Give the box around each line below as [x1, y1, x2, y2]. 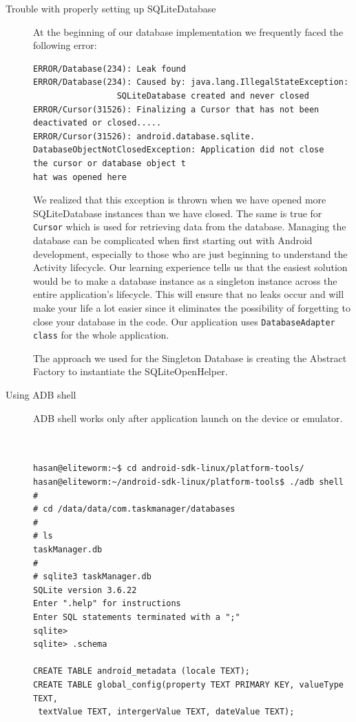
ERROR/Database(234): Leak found [33, 63, 186, 74]
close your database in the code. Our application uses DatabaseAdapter [33, 314, 335, 328]
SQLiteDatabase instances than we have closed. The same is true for [33, 205, 322, 220]
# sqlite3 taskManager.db [33, 572, 151, 582]
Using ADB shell [6, 388, 76, 402]
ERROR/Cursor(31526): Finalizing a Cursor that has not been [33, 104, 320, 114]
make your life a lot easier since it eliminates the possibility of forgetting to [33, 300, 350, 314]
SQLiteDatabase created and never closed [116, 90, 309, 101]
